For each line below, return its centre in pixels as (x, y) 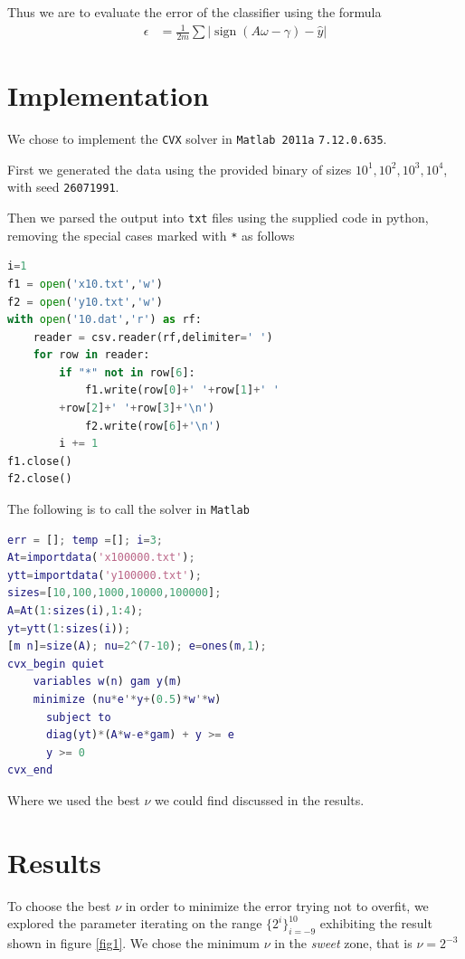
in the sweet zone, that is (343, 943)
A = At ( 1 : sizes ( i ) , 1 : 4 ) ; (76, 611)
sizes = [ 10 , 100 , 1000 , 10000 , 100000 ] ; (114, 593)
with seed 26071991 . (63, 187)
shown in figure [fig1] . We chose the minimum (134, 943)
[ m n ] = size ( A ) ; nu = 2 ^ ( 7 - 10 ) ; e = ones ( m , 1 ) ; (137, 646)
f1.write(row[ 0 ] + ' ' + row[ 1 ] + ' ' (182, 390)
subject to (78, 717)
